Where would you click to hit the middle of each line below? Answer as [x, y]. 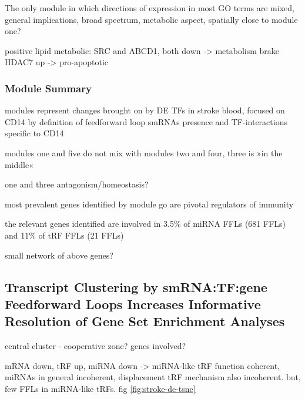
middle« [19, 164]
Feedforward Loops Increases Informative [133, 304]
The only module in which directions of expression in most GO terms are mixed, [150, 8]
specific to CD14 [34, 133]
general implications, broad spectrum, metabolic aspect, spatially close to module [151, 19]
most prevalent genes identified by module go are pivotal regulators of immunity [149, 204]
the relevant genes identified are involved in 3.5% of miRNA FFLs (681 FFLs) [145, 224]
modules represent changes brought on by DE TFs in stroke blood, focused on [145, 110]
